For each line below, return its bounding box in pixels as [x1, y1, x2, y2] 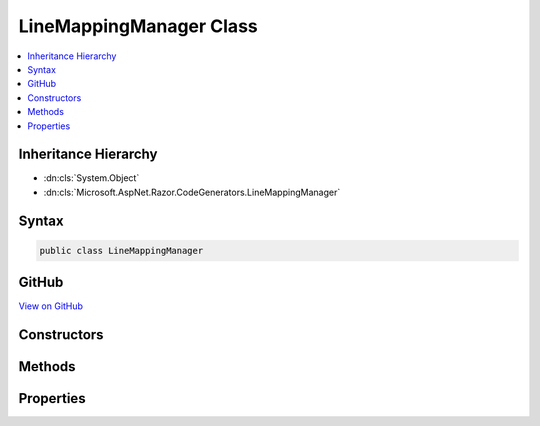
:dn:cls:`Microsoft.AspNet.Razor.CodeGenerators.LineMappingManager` [43, 186, 341, 198]
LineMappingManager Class [18, 15, 259, 37]
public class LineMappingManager [39, 245, 204, 256]
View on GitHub [18, 300, 84, 312]
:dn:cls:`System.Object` [43, 172, 140, 184]
